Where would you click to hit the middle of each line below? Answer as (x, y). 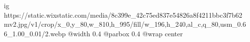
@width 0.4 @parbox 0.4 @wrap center (125, 33)
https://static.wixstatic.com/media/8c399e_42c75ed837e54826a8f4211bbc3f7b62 (123, 15)
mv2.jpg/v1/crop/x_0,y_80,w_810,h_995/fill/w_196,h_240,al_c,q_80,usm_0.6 (125, 24)
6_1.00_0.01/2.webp (35, 33)
